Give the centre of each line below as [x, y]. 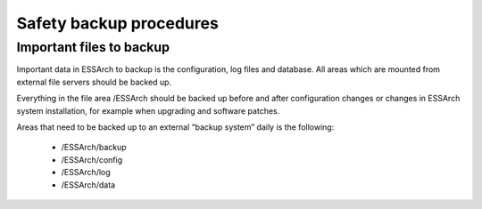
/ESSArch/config [92, 159]
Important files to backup [93, 47]
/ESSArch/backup [94, 148]
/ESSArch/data [88, 185]
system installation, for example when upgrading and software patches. [148, 110]
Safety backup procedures [117, 23]
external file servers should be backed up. [94, 82]
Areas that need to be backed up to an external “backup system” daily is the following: [175, 127]
